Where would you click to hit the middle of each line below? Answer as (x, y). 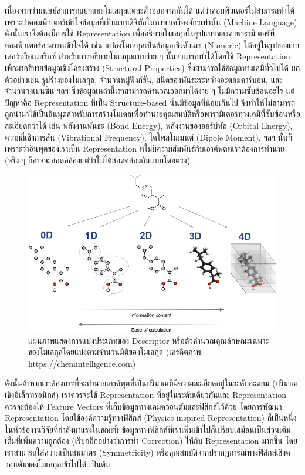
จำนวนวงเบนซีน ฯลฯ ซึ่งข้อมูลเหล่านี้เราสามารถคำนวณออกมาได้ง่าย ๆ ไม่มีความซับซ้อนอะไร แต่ (150, 91)
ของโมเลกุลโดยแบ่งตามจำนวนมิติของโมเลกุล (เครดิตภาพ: (116, 352)
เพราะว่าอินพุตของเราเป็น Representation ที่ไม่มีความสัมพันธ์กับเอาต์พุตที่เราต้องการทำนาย (145, 148)
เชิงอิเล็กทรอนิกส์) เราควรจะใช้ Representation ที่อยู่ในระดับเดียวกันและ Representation (145, 394)
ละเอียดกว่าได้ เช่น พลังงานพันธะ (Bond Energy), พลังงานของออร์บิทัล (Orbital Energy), (149, 125)
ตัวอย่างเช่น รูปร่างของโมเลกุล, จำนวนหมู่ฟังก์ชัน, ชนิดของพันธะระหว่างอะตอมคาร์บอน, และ (144, 79)
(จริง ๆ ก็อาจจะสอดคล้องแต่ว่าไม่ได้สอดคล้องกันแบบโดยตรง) (98, 160)
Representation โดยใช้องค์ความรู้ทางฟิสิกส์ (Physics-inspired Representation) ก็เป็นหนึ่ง (151, 418)
